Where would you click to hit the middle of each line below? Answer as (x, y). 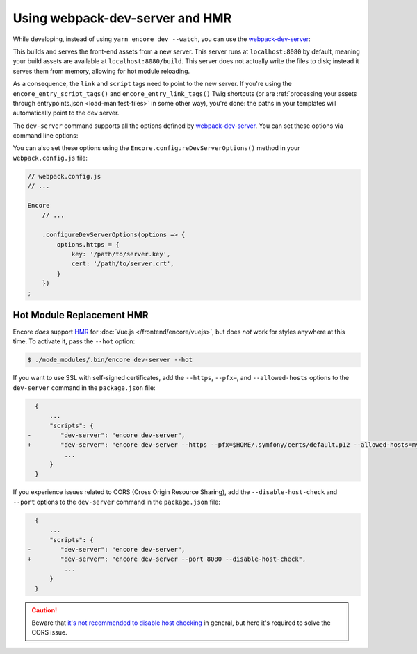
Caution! (44, 610)
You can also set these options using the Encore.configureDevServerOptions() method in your (156, 148)
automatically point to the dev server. (66, 113)
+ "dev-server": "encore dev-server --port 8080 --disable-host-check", (167, 559)
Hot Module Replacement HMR (81, 315)
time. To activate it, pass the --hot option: (74, 341)
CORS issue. (49, 632)
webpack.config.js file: (50, 158)
